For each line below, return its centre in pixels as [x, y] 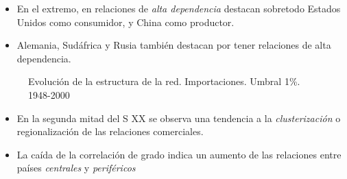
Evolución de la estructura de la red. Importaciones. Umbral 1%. [164, 81]
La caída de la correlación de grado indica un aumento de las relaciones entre [179, 154]
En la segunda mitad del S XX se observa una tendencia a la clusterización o [179, 118]
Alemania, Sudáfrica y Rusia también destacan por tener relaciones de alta [174, 45]
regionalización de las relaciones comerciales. [110, 131]
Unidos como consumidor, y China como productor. [125, 22]
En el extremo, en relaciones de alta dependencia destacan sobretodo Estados [179, 8]
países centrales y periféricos [76, 168]
